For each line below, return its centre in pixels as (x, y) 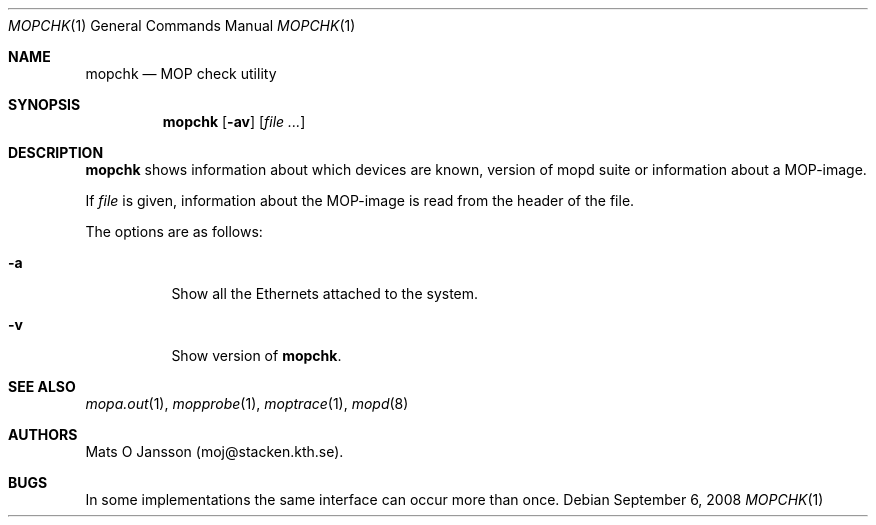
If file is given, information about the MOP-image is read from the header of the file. (360, 200)
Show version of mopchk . (256, 355)
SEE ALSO (42, 386)
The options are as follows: (174, 231)
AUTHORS (43, 434)
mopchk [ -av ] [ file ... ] (234, 121)
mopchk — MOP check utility (181, 73)
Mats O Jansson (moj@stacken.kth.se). (214, 451)
